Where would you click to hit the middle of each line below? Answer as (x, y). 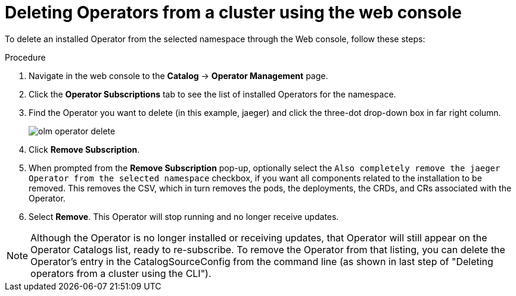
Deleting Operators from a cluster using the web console (233, 12)
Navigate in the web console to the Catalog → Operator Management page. (178, 75)
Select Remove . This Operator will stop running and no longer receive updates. (184, 216)
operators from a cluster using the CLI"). (121, 273)
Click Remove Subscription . (84, 149)
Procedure (25, 57)
